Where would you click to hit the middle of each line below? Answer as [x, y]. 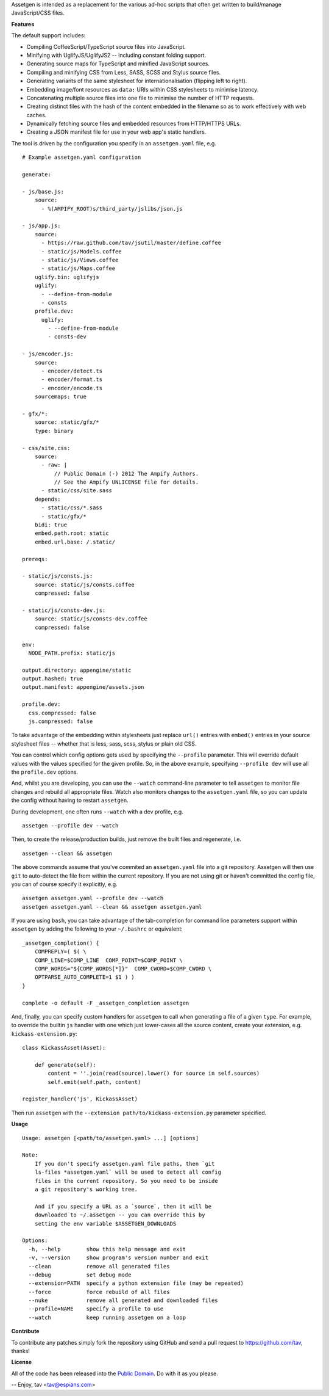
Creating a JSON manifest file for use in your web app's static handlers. [116, 132]
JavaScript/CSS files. [38, 13]
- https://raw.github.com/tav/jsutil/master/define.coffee [131, 243]
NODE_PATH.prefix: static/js [72, 653]
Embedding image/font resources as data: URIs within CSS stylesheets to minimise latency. [143, 89]
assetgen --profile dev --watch [70, 825]
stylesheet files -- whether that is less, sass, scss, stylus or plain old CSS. [104, 743]
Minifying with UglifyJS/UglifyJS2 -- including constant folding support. [116, 55]
